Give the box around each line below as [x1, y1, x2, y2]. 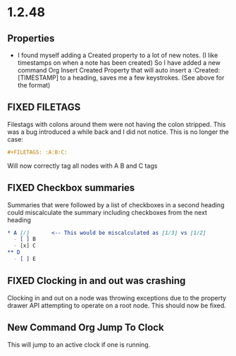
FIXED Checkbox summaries [7, 182, 135, 194]
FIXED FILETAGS [7, 102, 81, 113]
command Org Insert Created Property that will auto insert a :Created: [17, 66, 221, 74]
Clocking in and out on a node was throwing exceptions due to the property [7, 293, 227, 302]
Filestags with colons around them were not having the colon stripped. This [7, 120, 226, 128]
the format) [17, 81, 51, 89]
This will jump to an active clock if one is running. [7, 340, 151, 349]
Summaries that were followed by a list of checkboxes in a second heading [7, 200, 225, 209]
